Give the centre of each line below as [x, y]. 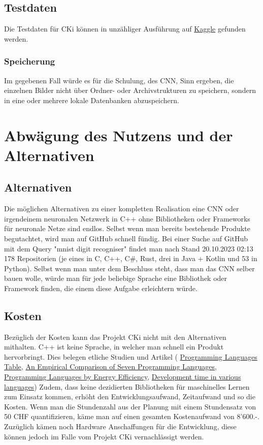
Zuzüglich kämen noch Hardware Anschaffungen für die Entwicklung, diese [120, 426]
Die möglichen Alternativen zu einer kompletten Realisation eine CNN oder [122, 209]
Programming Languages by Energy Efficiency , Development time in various [123, 377]
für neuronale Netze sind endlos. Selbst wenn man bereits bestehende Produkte [127, 228]
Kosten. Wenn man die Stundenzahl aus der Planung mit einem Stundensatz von [130, 406]
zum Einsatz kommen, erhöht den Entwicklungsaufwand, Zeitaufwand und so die [130, 396]
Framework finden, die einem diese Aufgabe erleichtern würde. [101, 288]
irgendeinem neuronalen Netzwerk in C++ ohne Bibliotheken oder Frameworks [127, 218]
